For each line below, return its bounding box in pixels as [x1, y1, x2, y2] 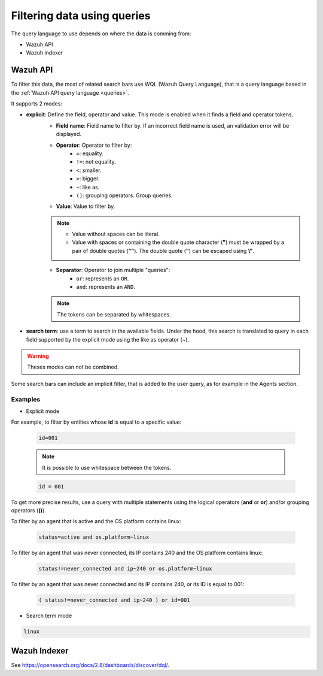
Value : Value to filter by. [56, 203, 115, 210]
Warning [27, 352, 49, 360]
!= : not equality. [76, 158, 116, 165]
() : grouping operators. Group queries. [76, 192, 173, 199]
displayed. [56, 131, 82, 138]
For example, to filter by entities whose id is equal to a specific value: [11, 418, 182, 425]
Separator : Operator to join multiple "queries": [56, 267, 170, 274]
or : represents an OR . [76, 274, 129, 282]
